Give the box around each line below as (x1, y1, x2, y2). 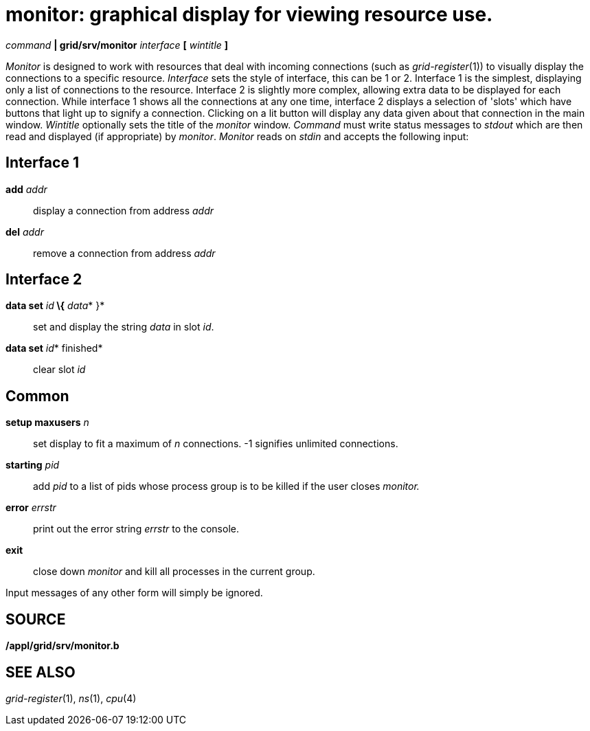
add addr (5, 183, 47, 195)
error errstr (5, 502, 56, 514)
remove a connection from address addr (33, 247, 216, 259)
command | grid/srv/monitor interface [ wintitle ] (5, 38, 229, 51)
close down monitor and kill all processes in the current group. (33, 565, 315, 578)
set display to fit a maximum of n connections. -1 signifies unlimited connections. (33, 438, 398, 450)
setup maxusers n (5, 416, 89, 429)
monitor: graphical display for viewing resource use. (5, 3, 493, 26)
